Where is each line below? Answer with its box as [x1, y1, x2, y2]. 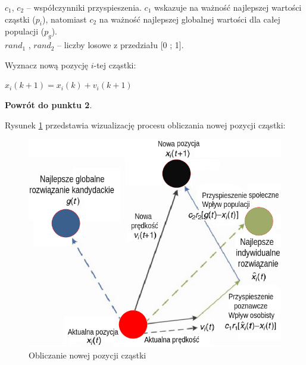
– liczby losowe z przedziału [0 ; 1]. [57, 39, 184, 51]
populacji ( [5, 25, 45, 37]
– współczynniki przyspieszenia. [26, 1, 142, 13]
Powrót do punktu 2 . [5, 98, 92, 111]
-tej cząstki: [93, 58, 136, 71]
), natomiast [42, 12, 87, 25]
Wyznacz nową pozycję [5, 58, 88, 71]
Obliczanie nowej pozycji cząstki [29, 348, 146, 361]
